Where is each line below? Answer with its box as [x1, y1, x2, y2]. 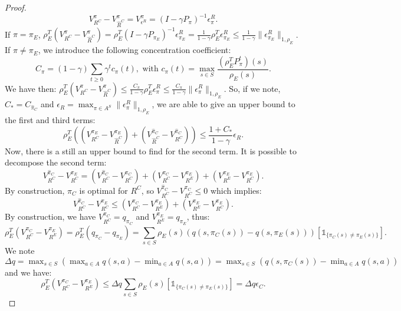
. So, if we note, [223, 82, 281, 94]
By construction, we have [5, 210, 96, 223]
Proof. [5, 1, 27, 13]
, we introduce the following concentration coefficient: [38, 44, 231, 56]
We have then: [5, 82, 57, 94]
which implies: [210, 184, 262, 196]
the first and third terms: [5, 114, 96, 126]
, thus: [186, 210, 210, 223]
